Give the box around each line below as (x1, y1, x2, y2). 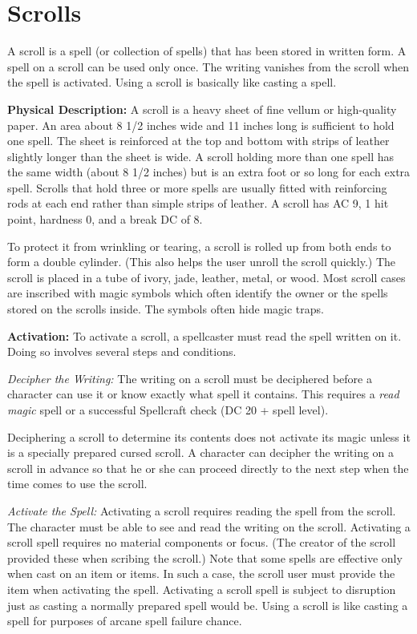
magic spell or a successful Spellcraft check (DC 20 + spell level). (7, 402, 329, 418)
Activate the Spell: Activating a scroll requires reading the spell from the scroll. (7, 502, 396, 519)
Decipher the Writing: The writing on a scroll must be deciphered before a (7, 369, 372, 386)
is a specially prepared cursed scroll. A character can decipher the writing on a (7, 444, 395, 461)
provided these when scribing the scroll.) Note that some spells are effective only (7, 549, 403, 566)
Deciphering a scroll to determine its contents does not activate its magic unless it (7, 428, 411, 445)
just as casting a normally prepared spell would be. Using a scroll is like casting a (7, 596, 408, 613)
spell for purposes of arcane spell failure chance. (7, 612, 242, 629)
